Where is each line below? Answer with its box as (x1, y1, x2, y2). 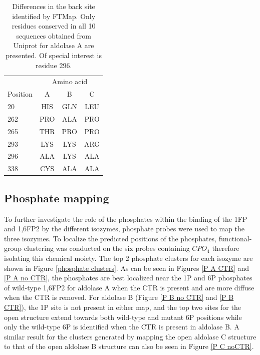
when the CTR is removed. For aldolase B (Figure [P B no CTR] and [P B (4, 292, 234, 302)
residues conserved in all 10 (12, 21, 96, 31)
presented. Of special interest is (6, 50, 102, 60)
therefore (212, 243, 239, 253)
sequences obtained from (16, 30, 91, 41)
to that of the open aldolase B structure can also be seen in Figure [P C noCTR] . (4, 341, 254, 351)
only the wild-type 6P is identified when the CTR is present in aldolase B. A (4, 321, 239, 332)
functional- (218, 233, 252, 243)
